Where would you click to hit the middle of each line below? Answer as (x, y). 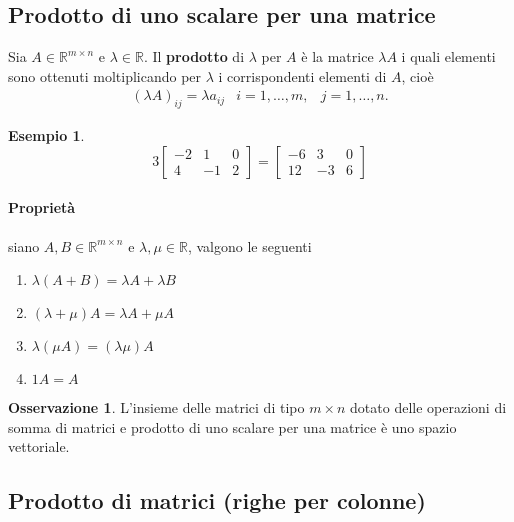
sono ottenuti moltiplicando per (105, 75)
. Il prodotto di (194, 56)
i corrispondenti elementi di (302, 75)
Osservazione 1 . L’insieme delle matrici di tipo (156, 407)
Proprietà (42, 207)
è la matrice (337, 56)
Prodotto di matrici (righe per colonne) (217, 500)
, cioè (417, 75)
